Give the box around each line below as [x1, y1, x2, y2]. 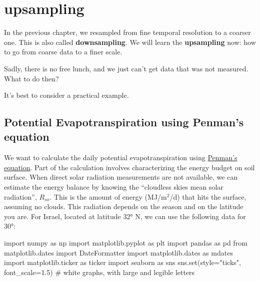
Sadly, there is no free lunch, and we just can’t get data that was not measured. [4, 63, 248, 73]
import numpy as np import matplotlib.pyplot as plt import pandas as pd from [4, 238, 247, 248]
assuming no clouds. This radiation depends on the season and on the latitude [4, 201, 243, 212]
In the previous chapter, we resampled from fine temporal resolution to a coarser [4, 27, 251, 37]
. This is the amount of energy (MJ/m [49, 191, 167, 202]
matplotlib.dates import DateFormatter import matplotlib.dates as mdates [4, 247, 233, 258]
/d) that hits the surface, [169, 191, 246, 202]
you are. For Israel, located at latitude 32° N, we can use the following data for [4, 211, 246, 221]
